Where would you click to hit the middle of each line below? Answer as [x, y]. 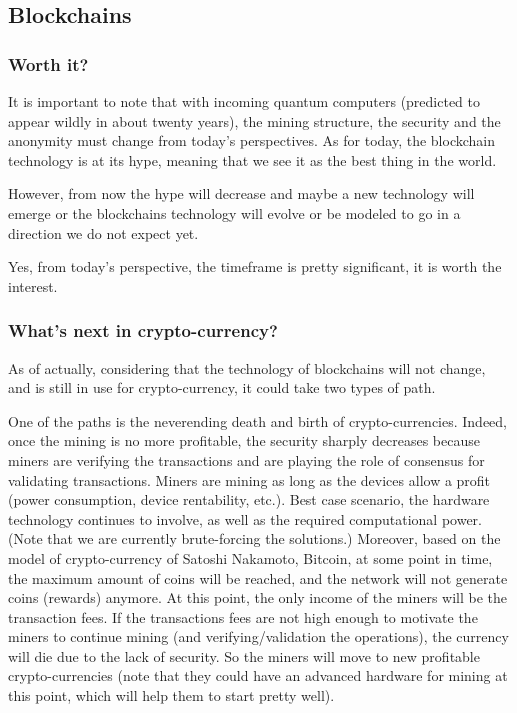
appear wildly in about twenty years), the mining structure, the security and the [254, 120]
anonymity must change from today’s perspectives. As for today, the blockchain [252, 140]
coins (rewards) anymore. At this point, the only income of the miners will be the [257, 597]
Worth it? [48, 63]
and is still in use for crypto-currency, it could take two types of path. [222, 387]
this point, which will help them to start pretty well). [171, 695]
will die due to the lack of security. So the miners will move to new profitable [244, 655]
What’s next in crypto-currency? [143, 330]
